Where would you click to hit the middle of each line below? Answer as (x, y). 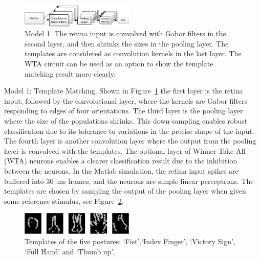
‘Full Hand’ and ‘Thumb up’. (70, 251)
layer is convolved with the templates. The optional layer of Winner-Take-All (125, 150)
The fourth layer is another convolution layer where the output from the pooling (130, 141)
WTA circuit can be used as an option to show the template (119, 64)
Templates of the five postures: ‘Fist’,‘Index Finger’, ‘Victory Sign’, (130, 241)
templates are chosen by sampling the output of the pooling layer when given (125, 191)
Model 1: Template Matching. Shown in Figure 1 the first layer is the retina (124, 91)
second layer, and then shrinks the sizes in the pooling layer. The (127, 43)
